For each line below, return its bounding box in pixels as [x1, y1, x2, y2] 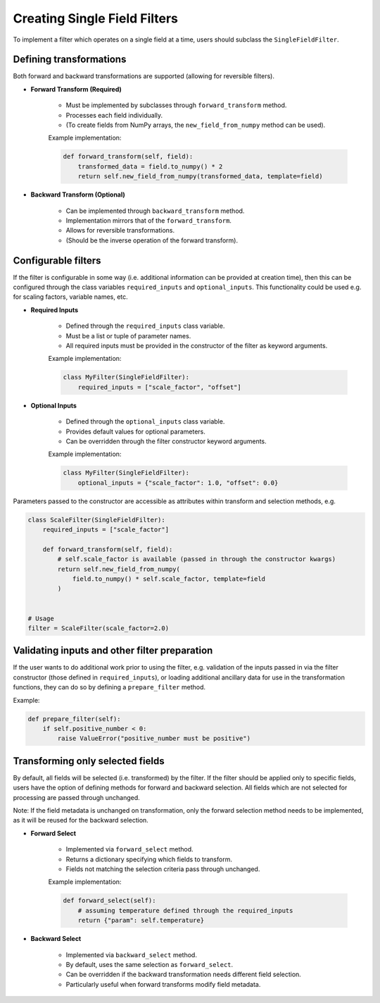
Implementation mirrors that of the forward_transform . [65, 216, 232, 225]
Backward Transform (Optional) [30, 190, 126, 199]
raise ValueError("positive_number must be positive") [57, 734, 251, 743]
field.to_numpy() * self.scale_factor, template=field [72, 574, 266, 583]
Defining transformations [13, 54, 127, 66]
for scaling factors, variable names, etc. [13, 293, 128, 301]
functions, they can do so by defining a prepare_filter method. [13, 683, 206, 691]
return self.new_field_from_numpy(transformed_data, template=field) [77, 173, 323, 180]
